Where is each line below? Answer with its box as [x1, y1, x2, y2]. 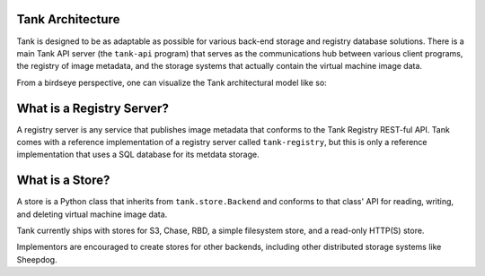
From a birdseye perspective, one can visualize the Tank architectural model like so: [16, 77, 327, 88]
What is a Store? [16, 173, 110, 188]
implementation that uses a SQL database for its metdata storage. [16, 149, 260, 160]
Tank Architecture [16, 12, 120, 27]
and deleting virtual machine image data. [16, 209, 168, 220]
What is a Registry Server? [16, 100, 170, 116]
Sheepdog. [16, 254, 57, 264]
